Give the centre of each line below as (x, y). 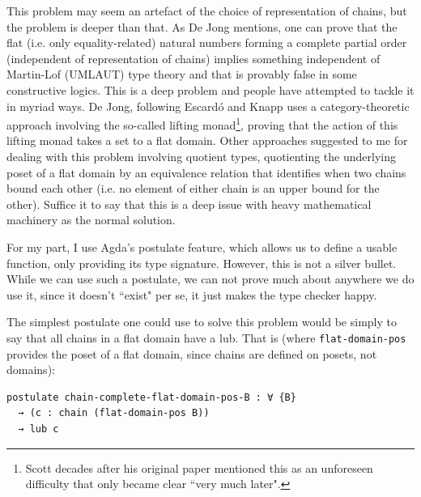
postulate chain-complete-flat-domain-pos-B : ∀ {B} (151, 397)
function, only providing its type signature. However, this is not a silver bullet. (202, 263)
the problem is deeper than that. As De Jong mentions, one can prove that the (202, 26)
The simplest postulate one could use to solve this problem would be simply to (202, 322)
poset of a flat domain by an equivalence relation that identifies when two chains (206, 172)
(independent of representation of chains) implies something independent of (193, 58)
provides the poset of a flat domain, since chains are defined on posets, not (192, 353)
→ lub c (38, 429)
